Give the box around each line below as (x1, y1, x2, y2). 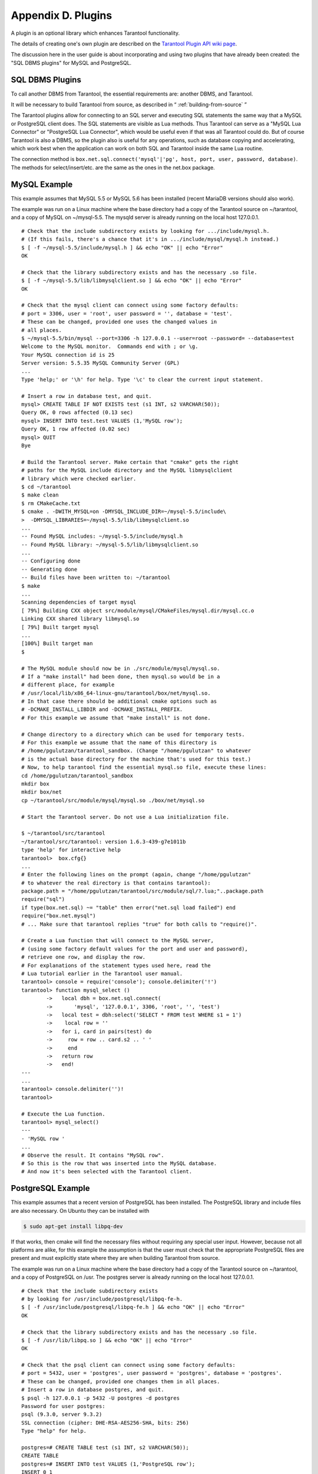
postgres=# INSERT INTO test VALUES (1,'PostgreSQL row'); (21, 1460, 196, 1468)
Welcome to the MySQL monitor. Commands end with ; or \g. (21, 343, 198, 350)
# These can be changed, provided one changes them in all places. (21, 1378, 220, 1385)
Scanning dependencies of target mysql (21, 599, 137, 606)
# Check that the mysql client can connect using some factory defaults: (21, 302, 239, 309)
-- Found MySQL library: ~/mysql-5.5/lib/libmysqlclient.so (21, 541, 198, 548)
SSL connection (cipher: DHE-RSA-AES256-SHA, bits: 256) (21, 1419, 190, 1426)
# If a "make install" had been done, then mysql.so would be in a (21, 673, 220, 680)
